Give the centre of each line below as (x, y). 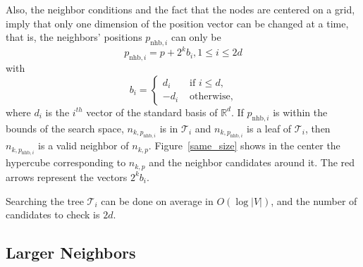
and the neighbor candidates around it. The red (252, 162)
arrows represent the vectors (67, 176)
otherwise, (211, 97)
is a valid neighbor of (84, 145)
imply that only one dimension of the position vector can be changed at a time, (177, 23)
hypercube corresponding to (66, 162)
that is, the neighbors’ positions (74, 37)
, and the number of (314, 200)
